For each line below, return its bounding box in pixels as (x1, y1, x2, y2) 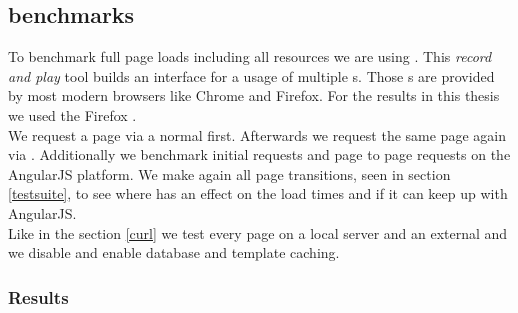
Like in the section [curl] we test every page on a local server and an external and (8, 222, 508, 243)
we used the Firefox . (8, 104, 137, 125)
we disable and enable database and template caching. (8, 242, 340, 263)
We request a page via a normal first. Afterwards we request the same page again (8, 124, 506, 145)
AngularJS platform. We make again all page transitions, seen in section (8, 163, 451, 184)
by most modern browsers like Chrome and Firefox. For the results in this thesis (8, 85, 500, 106)
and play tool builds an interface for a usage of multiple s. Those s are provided (8, 65, 495, 86)
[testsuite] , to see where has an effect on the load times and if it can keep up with (8, 183, 508, 204)
